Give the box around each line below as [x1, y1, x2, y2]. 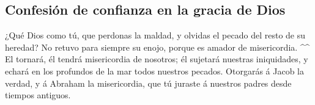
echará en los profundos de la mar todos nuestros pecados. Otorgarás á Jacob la [5, 64, 305, 77]
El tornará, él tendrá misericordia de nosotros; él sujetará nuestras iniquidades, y [5, 52, 308, 65]
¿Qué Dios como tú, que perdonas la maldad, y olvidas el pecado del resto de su [5, 29, 306, 42]
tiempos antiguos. [5, 89, 71, 101]
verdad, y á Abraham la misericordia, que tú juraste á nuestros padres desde [5, 76, 292, 89]
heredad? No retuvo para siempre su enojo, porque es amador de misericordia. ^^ [5, 40, 310, 53]
